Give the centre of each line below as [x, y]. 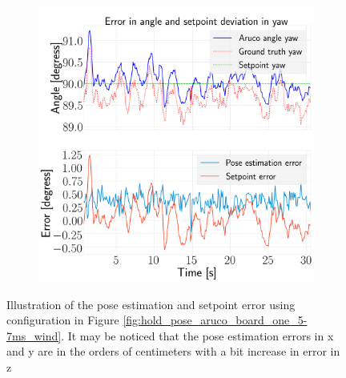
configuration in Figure [63, 320]
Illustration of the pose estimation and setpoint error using [151, 304]
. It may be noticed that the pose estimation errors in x [197, 335]
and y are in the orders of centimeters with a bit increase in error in [173, 351]
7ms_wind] [34, 335]
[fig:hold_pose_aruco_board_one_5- [215, 320]
